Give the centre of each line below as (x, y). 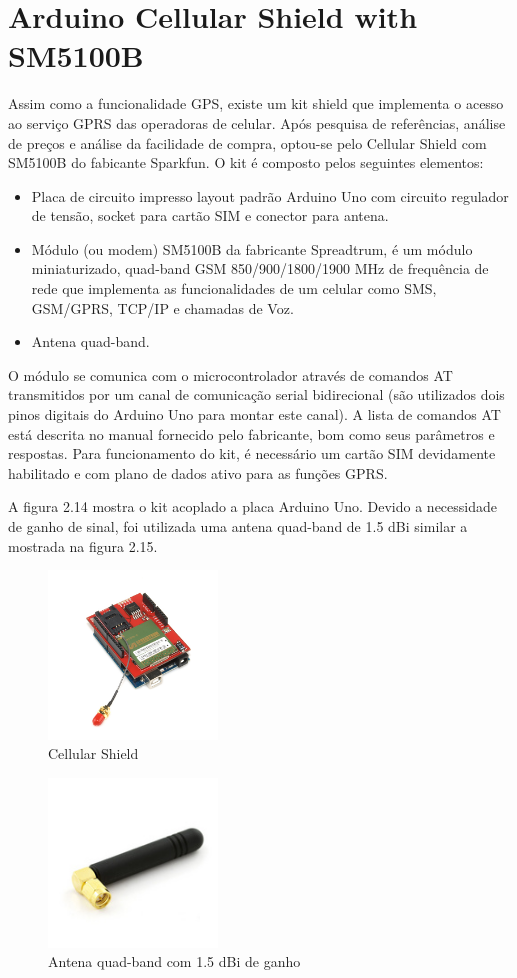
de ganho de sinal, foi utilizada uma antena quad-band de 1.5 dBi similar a (238, 526)
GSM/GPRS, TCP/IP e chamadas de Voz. (162, 307)
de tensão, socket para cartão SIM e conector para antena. (210, 215)
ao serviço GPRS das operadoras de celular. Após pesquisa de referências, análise (257, 122)
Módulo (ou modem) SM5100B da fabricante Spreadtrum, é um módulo (252, 248)
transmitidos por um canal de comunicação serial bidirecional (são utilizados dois (256, 394)
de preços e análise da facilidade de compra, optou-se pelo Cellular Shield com (247, 142)
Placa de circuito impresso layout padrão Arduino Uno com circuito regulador (270, 195)
